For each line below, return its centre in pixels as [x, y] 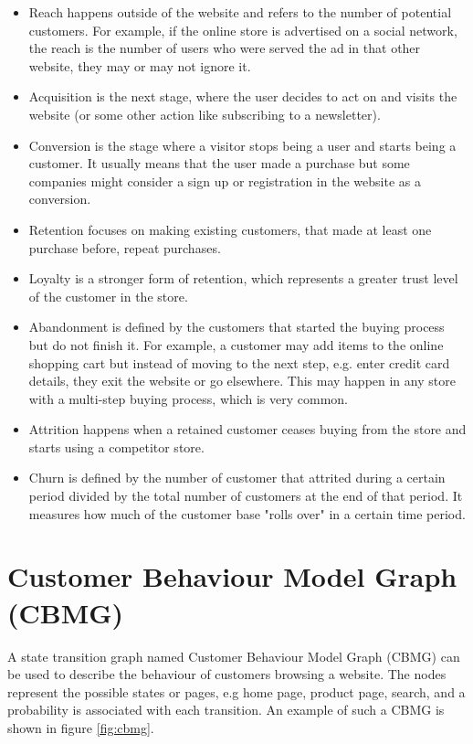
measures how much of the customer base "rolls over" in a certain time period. [247, 513]
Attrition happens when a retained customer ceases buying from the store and [247, 429]
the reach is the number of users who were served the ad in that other [225, 48]
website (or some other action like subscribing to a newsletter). [205, 114]
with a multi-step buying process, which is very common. [188, 398]
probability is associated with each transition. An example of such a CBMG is [226, 710]
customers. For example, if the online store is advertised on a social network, [243, 30]
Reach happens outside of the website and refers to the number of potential [240, 12]
